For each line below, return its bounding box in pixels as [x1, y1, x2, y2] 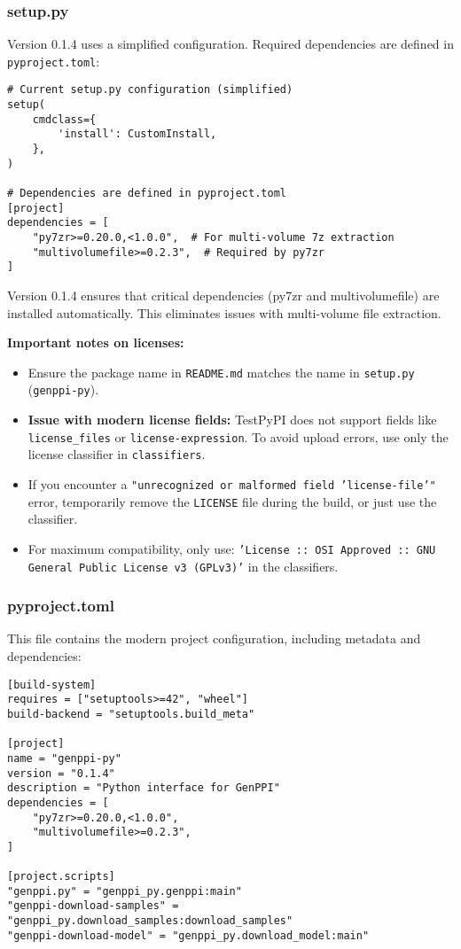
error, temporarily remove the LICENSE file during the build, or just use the [27, 492, 437, 510]
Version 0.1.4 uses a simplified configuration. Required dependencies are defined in [7, 35, 454, 53]
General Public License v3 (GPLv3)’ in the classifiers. [27, 556, 339, 575]
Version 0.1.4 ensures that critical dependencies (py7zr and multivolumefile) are [7, 286, 440, 304]
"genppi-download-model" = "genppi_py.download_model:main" [7, 929, 370, 942]
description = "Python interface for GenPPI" [7, 782, 280, 795]
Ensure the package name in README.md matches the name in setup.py [27, 362, 415, 381]
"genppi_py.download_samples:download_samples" [7, 914, 293, 928]
